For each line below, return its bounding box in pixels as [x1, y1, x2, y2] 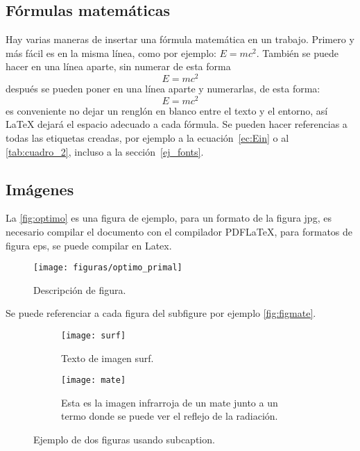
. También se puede [256, 45, 338, 60]
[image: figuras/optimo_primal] [33, 263, 182, 273]
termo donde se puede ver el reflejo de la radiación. [61, 409, 278, 423]
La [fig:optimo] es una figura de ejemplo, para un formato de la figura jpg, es [6, 211, 332, 225]
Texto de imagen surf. [61, 350, 154, 365]
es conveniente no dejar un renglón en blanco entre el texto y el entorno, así [6, 103, 328, 117]
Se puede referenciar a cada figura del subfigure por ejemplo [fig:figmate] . [6, 306, 316, 320]
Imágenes [6, 178, 74, 199]
